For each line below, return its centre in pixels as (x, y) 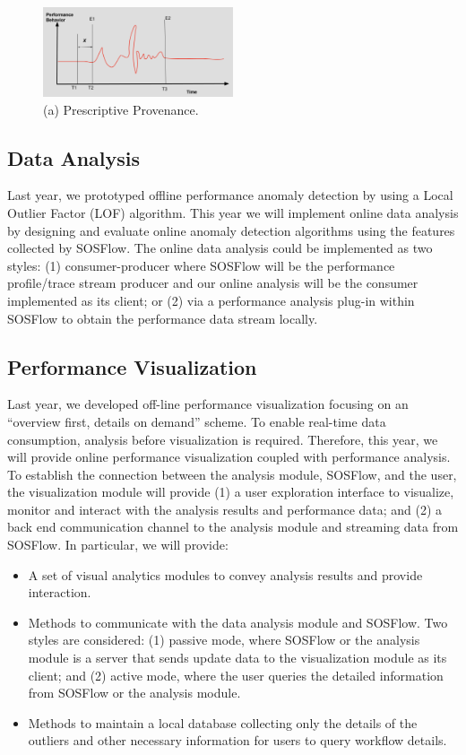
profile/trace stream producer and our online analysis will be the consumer (213, 283)
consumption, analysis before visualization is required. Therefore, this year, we (223, 439)
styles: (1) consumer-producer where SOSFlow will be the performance (201, 265)
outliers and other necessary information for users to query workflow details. (237, 740)
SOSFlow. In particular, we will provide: (118, 545)
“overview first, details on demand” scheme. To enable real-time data (197, 421)
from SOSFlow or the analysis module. (134, 693)
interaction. (60, 592)
